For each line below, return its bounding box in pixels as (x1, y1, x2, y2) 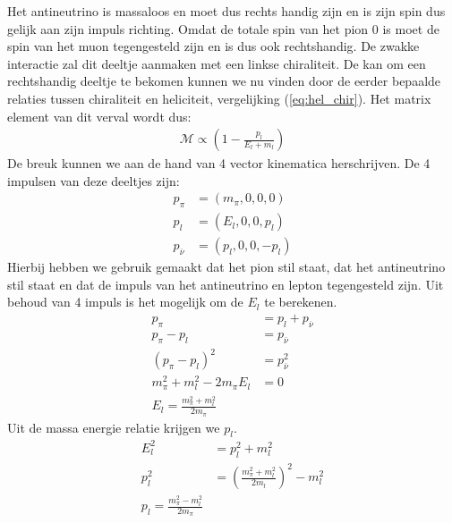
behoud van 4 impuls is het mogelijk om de (7, 292, 243, 311)
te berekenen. (264, 292, 337, 311)
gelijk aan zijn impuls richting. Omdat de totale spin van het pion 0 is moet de (7, 19, 439, 38)
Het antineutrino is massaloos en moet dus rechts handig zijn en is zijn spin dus (7, 2, 446, 20)
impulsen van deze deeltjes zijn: (7, 171, 180, 190)
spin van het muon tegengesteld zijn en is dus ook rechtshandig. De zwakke (7, 37, 420, 55)
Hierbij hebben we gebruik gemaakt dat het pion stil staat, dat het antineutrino (7, 257, 446, 276)
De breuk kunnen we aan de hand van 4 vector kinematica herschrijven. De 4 (7, 154, 431, 173)
